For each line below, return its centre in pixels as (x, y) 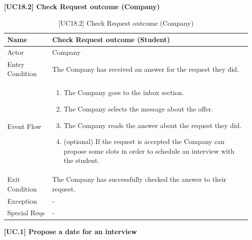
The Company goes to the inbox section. (124, 92)
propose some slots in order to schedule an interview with (149, 151)
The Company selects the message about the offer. (138, 108)
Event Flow (24, 126)
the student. (82, 160)
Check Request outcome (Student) (111, 40)
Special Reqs (26, 213)
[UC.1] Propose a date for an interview (71, 231)
